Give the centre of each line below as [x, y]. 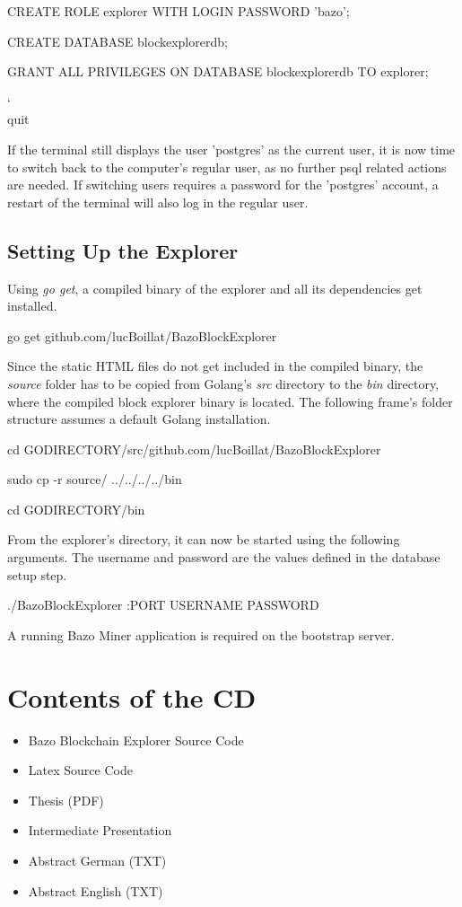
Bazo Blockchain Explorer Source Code [136, 740]
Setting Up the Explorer [123, 250]
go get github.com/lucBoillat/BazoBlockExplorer [142, 335]
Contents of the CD [132, 696]
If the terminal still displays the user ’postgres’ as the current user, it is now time [231, 149]
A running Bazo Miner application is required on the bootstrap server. [201, 634]
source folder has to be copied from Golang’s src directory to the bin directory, [223, 383]
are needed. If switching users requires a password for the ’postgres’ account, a [223, 185]
